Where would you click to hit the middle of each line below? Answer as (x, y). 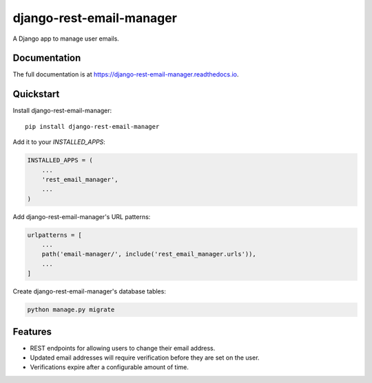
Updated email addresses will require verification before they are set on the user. (145, 358)
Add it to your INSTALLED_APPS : (59, 142)
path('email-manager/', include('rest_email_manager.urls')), (149, 254)
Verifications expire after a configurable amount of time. (110, 367)
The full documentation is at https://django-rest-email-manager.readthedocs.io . (126, 74)
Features (32, 332)
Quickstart (36, 94)
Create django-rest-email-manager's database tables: (90, 291)
